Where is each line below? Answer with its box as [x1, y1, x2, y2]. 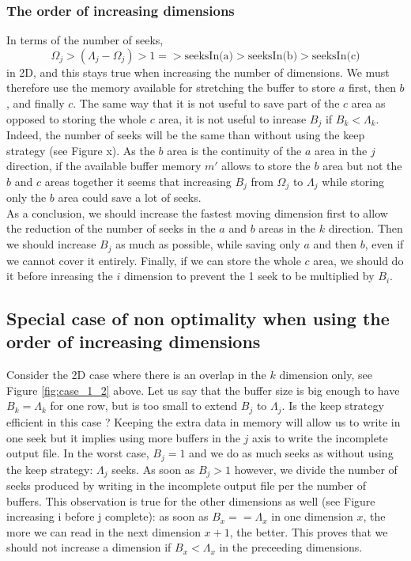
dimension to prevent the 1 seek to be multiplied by [123, 267, 375, 284]
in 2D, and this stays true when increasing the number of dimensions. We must [6, 63, 390, 80]
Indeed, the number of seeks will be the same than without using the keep [6, 127, 365, 143]
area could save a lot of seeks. [58, 189, 202, 206]
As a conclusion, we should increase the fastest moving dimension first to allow [6, 204, 388, 221]
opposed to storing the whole [6, 110, 147, 127]
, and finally [6, 95, 65, 111]
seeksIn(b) [247, 50, 298, 62]
